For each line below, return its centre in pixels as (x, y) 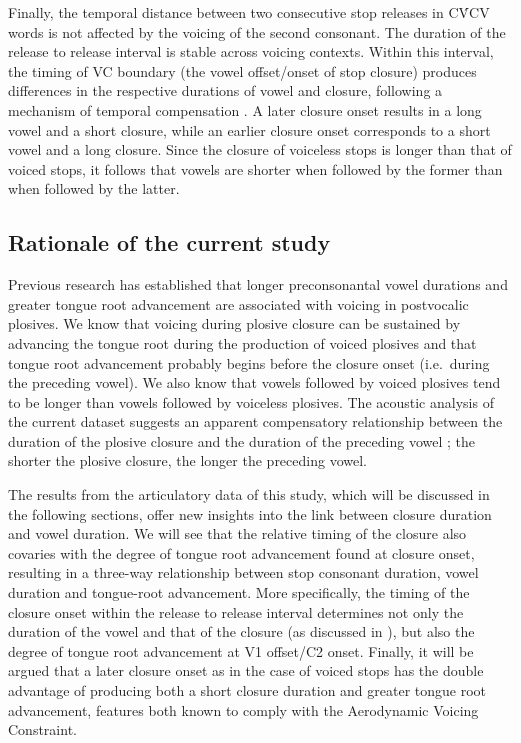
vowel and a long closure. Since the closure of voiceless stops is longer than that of (260, 149)
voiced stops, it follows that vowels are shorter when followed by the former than (255, 168)
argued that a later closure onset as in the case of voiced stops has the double (246, 670)
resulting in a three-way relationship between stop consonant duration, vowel (243, 572)
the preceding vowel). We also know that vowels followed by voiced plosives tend (254, 382)
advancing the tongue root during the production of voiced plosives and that (242, 342)
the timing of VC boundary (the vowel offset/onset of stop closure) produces (242, 70)
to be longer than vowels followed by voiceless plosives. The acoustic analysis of (251, 401)
